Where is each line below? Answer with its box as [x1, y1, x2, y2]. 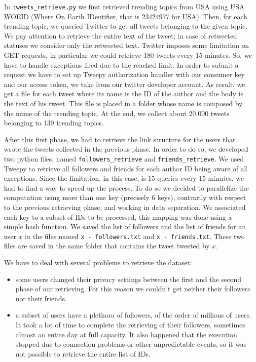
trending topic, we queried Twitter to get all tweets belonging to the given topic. [4, 21, 248, 31]
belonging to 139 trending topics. [4, 118, 104, 128]
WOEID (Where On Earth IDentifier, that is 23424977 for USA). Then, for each [4, 11, 248, 21]
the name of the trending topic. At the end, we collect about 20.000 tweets [4, 108, 230, 118]
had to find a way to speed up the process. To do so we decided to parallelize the [4, 182, 249, 193]
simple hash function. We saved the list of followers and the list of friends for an [4, 221, 246, 232]
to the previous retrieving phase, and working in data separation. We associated [4, 202, 246, 212]
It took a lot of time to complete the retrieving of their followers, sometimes [15, 320, 245, 329]
